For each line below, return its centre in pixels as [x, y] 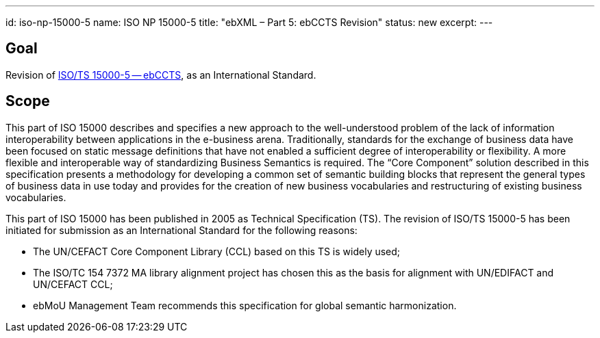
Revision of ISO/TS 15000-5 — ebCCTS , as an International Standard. [161, 75]
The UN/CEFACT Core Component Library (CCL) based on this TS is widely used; [217, 251]
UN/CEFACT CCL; [73, 284]
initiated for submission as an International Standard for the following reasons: [182, 230]
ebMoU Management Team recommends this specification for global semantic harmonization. [245, 305]
